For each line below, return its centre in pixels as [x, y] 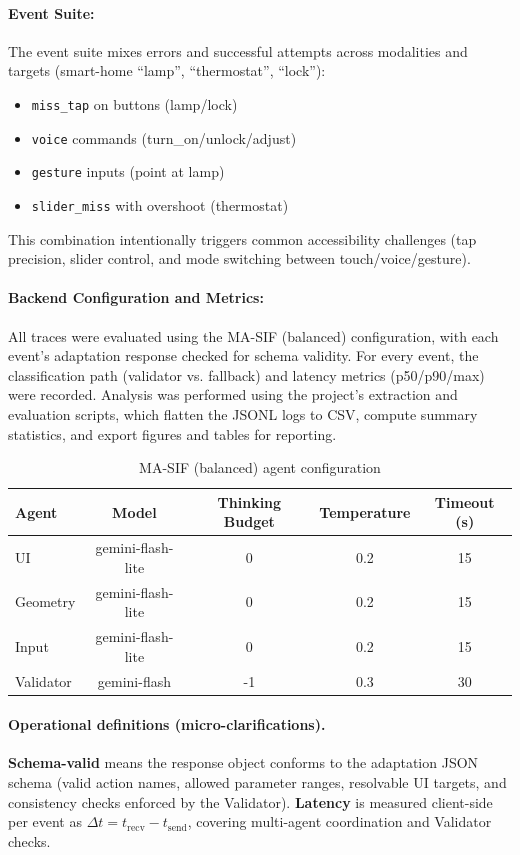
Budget [249, 521]
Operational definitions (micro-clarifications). [167, 724]
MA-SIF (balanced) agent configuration [260, 467]
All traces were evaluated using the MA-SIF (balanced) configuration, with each [253, 335]
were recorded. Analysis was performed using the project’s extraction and [233, 394]
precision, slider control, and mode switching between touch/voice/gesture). [239, 258]
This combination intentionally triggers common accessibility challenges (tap [242, 238]
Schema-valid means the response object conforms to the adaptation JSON [243, 762]
